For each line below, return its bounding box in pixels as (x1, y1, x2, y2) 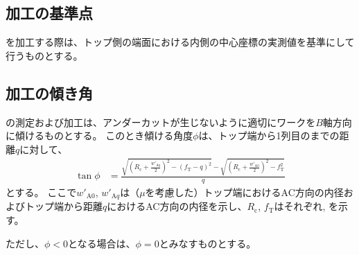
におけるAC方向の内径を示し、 (107, 199, 247, 213)
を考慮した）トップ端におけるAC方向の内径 (145, 184, 344, 199)
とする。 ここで (6, 184, 77, 199)
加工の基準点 (6, 2, 93, 24)
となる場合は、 (68, 236, 136, 250)
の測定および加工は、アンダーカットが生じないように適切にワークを (6, 114, 316, 129)
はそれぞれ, (274, 199, 326, 213)
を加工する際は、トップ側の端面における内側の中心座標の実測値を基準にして (6, 35, 355, 49)
